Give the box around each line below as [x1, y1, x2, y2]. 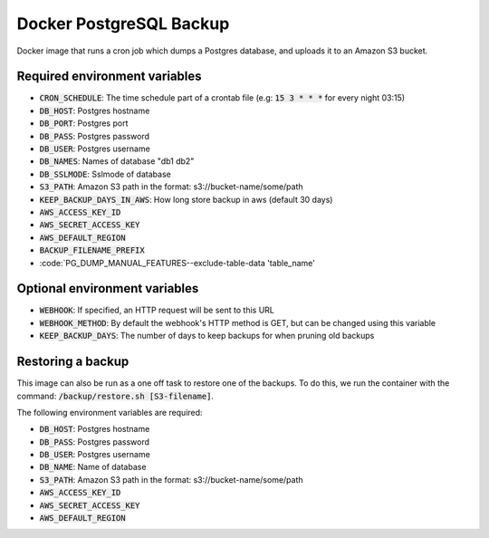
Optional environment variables [16, 281, 199, 296]
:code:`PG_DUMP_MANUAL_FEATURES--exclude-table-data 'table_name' [39, 257, 316, 268]
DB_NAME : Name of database [39, 462, 147, 473]
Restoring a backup [16, 354, 129, 370]
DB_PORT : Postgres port [39, 118, 129, 129]
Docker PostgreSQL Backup [16, 14, 230, 34]
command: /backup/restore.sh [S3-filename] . [16, 390, 215, 401]
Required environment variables [16, 69, 203, 84]
